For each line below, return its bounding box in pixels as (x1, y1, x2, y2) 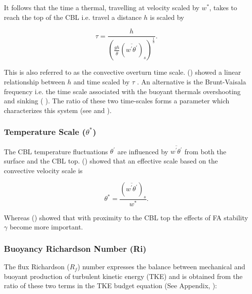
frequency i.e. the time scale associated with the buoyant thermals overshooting (4, 86, 241, 96)
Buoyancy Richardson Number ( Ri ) (4, 242, 146, 254)
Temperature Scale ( (4, 126, 86, 138)
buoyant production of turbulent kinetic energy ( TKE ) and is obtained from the (4, 271, 243, 281)
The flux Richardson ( (4, 261, 70, 272)
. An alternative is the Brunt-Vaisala (137, 77, 246, 87)
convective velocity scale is (4, 165, 83, 175)
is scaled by (150, 12, 184, 22)
